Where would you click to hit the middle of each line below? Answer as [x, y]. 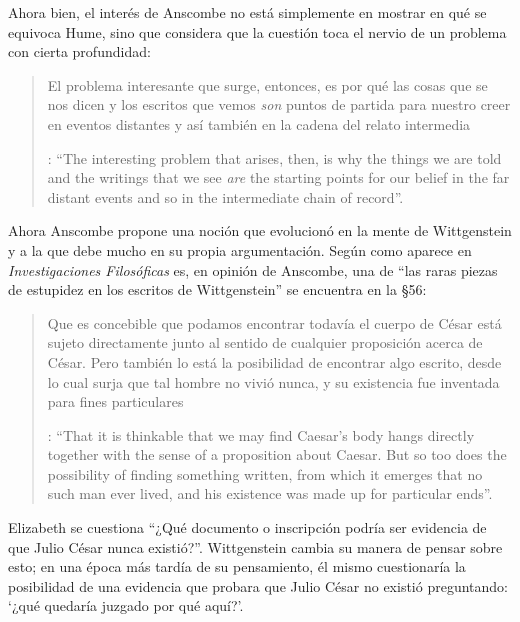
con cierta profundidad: [79, 51]
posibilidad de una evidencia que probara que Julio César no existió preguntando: [258, 585]
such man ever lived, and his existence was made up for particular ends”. [270, 493]
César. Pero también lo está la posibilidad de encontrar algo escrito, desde [274, 361]
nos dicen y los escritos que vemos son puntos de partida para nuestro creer [279, 104]
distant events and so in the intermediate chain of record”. [225, 196]
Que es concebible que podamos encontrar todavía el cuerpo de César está [274, 322]
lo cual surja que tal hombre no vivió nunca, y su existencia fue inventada [273, 381]
